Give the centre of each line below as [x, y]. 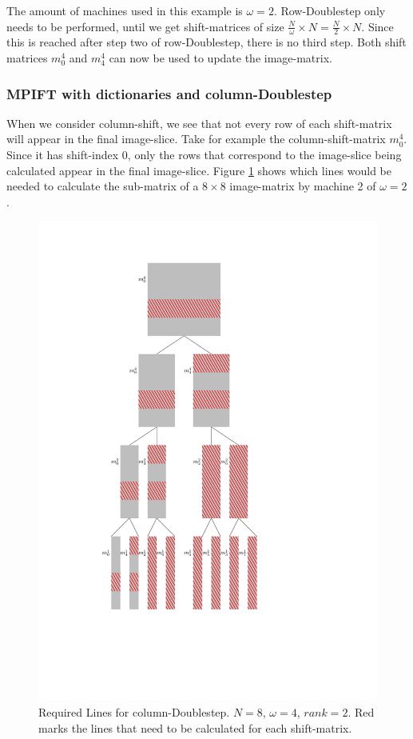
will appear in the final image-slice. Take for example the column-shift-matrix [196, 139]
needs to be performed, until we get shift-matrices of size [145, 26]
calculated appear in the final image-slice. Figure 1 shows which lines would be [199, 170]
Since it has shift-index [63, 155]
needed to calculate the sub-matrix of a [103, 186]
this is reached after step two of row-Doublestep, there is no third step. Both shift [206, 42]
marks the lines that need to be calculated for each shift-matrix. [195, 727]
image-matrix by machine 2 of [303, 186]
